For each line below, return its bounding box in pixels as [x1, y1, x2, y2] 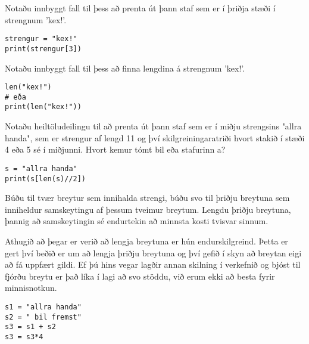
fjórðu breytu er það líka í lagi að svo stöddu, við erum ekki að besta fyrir [5, 269, 275, 282]
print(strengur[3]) [5, 44, 82, 53]
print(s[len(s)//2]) [5, 174, 86, 183]
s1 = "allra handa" [5, 302, 82, 311]
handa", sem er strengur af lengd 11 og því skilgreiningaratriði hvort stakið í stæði [5, 131, 305, 144]
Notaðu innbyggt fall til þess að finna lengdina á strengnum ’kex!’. [5, 61, 245, 74]
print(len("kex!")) [5, 103, 82, 111]
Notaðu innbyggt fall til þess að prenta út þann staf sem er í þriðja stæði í [5, 2, 276, 14]
